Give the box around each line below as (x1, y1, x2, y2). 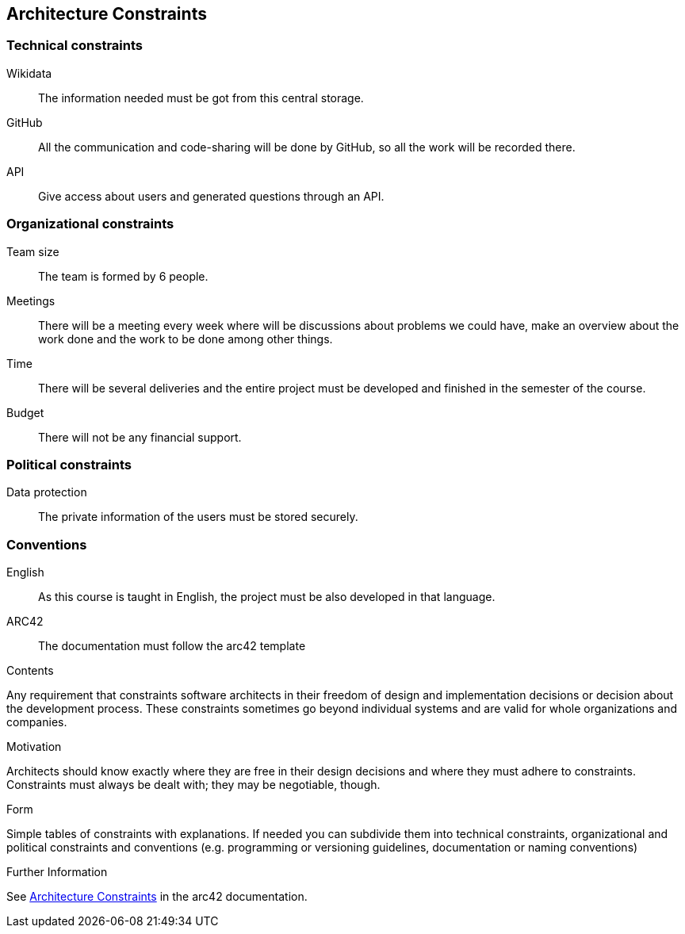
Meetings (6, 293, 55, 308)
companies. (6, 715, 67, 729)
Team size (6, 244, 59, 258)
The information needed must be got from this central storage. (38, 90, 364, 105)
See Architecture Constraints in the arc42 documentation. (6, 890, 308, 904)
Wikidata (6, 66, 52, 80)
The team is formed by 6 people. (38, 269, 209, 283)
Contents (6, 664, 54, 678)
